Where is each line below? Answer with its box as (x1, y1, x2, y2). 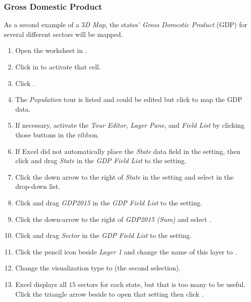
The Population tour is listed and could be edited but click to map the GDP (15, 94, 242, 104)
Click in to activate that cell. (15, 62, 101, 71)
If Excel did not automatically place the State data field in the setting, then (15, 146, 241, 156)
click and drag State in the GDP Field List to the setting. (15, 155, 187, 166)
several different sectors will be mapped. (4, 29, 123, 39)
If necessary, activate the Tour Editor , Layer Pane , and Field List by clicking (15, 120, 245, 130)
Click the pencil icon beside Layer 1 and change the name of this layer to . (15, 246, 237, 256)
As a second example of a (4, 19, 79, 30)
